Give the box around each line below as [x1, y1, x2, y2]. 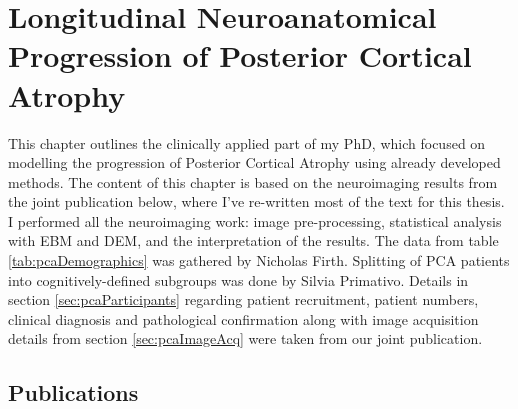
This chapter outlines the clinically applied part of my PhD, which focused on [8, 132, 486, 153]
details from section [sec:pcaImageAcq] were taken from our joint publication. [8, 328, 483, 349]
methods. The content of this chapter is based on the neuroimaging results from [8, 171, 498, 192]
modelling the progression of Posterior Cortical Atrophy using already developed [8, 152, 501, 173]
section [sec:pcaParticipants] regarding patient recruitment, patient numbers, [8, 289, 479, 310]
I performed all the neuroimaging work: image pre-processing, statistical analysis [8, 210, 502, 231]
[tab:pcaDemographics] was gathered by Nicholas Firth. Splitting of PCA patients [8, 250, 510, 271]
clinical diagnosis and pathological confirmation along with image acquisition [8, 308, 479, 329]
